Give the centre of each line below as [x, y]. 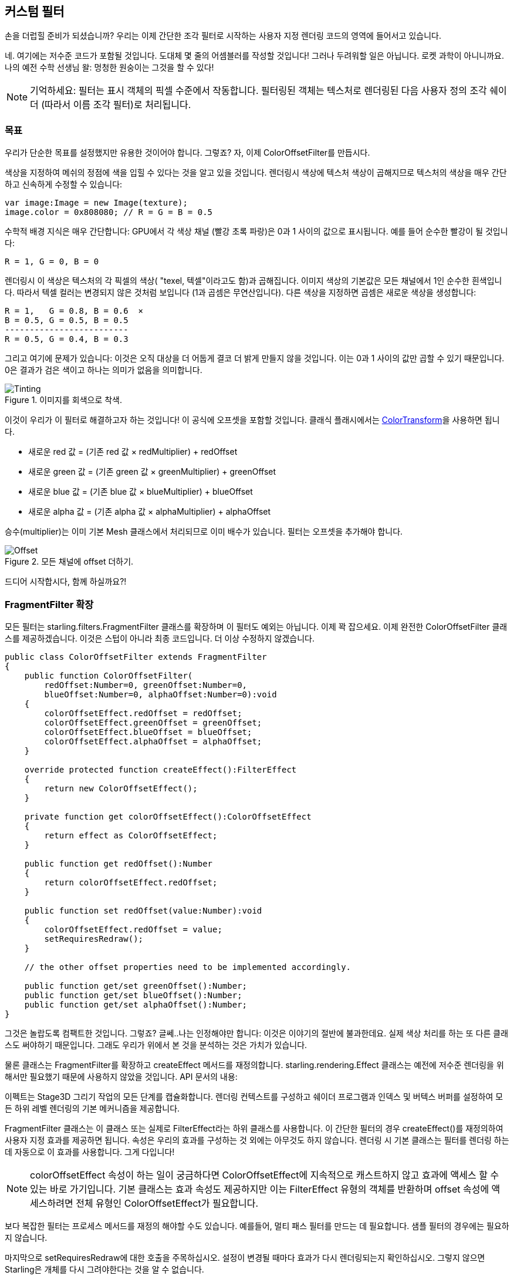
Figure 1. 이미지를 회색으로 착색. [64, 400]
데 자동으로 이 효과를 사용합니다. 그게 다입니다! [90, 1152]
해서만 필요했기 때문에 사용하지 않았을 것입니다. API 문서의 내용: [121, 1076]
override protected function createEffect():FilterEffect [160, 769]
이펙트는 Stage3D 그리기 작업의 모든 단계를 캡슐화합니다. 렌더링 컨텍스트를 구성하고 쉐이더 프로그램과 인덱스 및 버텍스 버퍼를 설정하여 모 [254, 1096]
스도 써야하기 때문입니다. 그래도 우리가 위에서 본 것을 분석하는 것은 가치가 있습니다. [156, 1045]
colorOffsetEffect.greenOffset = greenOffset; [153, 722]
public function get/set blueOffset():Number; [133, 995]
